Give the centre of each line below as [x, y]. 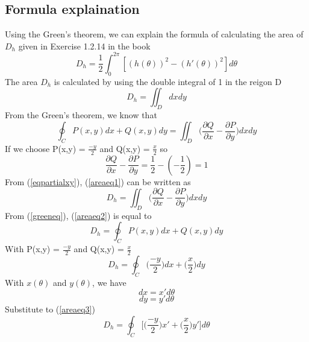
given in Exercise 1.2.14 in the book [84, 46]
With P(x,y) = [32, 249]
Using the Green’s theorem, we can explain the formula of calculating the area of [154, 34]
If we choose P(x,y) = [45, 148]
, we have [109, 282]
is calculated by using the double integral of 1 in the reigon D [168, 81]
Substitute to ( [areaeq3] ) [50, 309]
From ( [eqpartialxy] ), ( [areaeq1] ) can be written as [98, 181]
